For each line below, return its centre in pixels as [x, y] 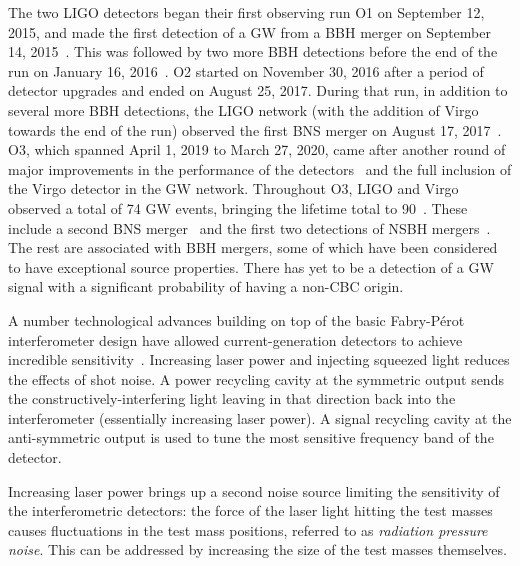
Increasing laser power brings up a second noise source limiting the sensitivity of [254, 490]
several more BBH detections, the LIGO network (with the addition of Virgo [243, 109]
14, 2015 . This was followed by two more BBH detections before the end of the [253, 51]
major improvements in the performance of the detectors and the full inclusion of [260, 168]
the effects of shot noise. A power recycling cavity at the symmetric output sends [256, 378]
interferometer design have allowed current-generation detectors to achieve [235, 339]
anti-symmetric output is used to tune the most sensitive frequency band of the [251, 437]
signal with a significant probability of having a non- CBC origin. [206, 286]
